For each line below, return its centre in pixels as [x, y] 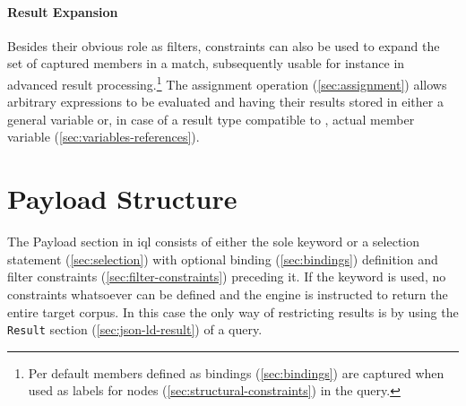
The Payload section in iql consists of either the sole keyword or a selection [214, 242]
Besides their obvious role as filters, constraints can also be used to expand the [224, 45]
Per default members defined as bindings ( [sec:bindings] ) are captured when [236, 372]
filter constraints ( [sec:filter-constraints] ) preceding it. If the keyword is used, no [227, 276]
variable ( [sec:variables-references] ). [104, 137]
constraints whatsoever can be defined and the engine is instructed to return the [228, 294]
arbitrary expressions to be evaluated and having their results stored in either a [225, 102]
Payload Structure [122, 199]
